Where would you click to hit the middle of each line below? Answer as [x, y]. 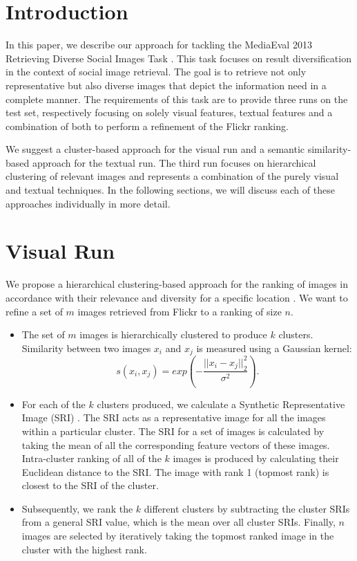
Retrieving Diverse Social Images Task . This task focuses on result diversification [178, 58]
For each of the [54, 404]
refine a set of [34, 311]
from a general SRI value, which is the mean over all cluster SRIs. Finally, [178, 522]
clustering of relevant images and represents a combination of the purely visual [172, 176]
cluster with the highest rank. [84, 549]
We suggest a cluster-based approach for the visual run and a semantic [155, 149]
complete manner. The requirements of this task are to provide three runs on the [177, 99]
